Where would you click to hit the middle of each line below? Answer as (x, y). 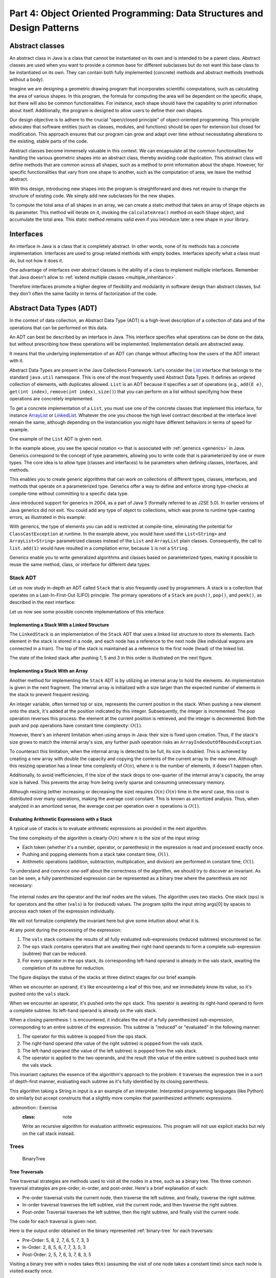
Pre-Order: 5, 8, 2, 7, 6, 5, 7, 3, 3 (56, 1240)
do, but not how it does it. (36, 260)
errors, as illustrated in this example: (48, 517)
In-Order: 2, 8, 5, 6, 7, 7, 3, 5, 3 (54, 1247)
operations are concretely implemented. (52, 399)
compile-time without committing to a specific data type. (69, 493)
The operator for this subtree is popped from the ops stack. (85, 1036)
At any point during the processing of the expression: (65, 930)
